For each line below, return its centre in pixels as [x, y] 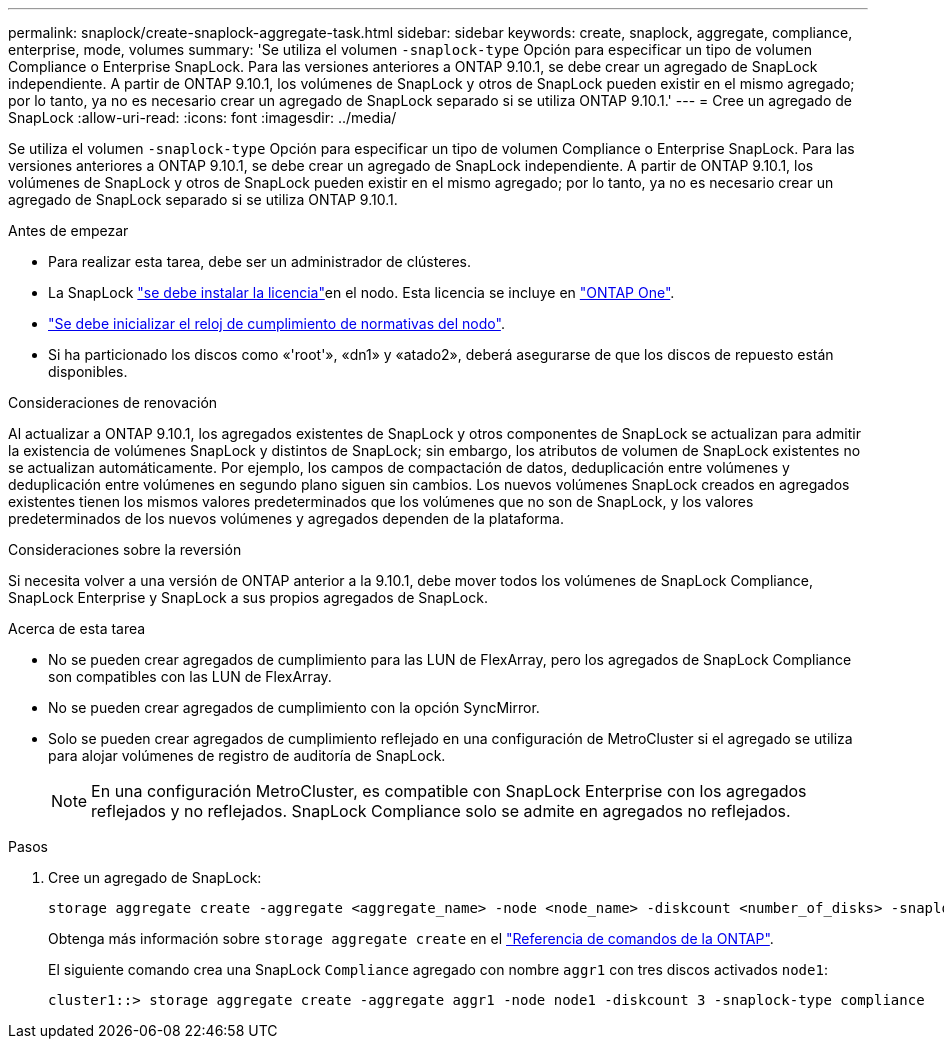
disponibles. [88, 371]
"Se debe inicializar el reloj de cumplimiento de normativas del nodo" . [276, 323]
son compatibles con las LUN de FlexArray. [190, 676]
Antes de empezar [68, 230]
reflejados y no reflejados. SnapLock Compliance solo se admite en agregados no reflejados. [441, 811]
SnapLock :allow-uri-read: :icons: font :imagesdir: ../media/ [202, 117]
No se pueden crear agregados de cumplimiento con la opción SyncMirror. [294, 707]
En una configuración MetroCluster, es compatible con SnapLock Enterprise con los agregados [449, 791]
